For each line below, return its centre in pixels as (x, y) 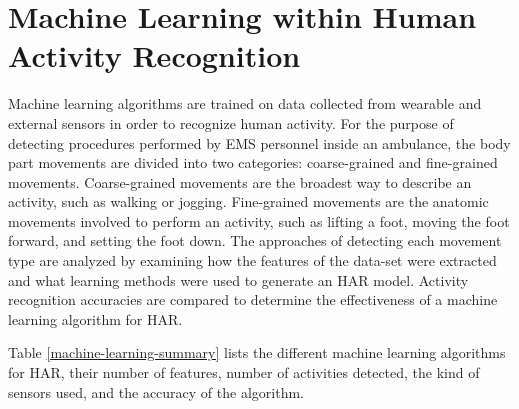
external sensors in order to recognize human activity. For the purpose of (231, 122)
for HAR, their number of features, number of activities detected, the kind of (244, 372)
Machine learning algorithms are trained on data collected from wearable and (245, 103)
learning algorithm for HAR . (95, 318)
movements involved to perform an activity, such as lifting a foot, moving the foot (259, 220)
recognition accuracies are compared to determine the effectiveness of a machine (253, 299)
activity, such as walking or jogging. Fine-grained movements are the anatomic (248, 201)
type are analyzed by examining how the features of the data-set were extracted (252, 260)
